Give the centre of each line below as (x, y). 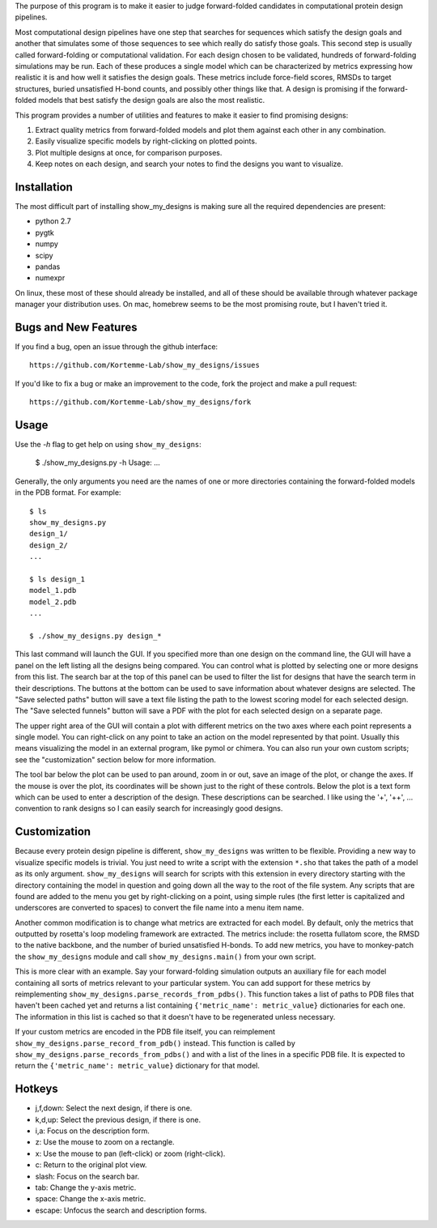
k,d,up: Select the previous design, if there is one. (118, 1119)
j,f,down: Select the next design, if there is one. (114, 1108)
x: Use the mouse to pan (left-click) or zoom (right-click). (130, 1153)
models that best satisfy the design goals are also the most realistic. (151, 100)
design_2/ (49, 545)
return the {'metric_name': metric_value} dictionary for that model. (138, 1066)
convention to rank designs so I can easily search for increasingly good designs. (149, 808)
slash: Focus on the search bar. (87, 1176)
